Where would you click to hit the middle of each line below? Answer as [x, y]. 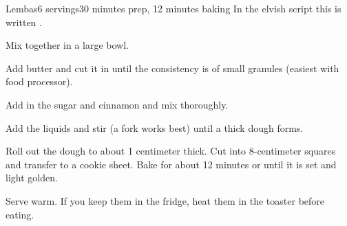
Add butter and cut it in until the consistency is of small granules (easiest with [172, 68]
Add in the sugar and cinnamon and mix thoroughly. [117, 104]
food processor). [39, 81]
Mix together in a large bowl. [67, 45]
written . [24, 22]
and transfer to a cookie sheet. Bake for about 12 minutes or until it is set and [171, 164]
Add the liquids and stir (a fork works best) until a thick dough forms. [155, 127]
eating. [20, 214]
